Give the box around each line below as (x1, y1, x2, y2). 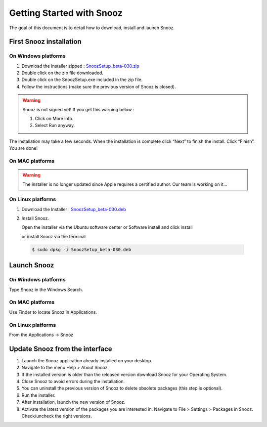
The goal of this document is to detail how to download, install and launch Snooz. (9, 25, 175, 31)
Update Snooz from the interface (9, 344, 112, 353)
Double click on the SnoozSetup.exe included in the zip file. (21, 77, 143, 83)
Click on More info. (35, 116, 74, 122)
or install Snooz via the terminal (21, 233, 86, 239)
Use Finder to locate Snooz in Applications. (9, 309, 97, 315)
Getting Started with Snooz (9, 7, 123, 18)
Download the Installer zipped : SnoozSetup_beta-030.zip (21, 63, 139, 69)
